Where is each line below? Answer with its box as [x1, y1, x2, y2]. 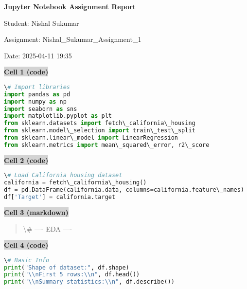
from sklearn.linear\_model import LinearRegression [4, 134, 178, 142]
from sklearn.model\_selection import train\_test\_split [4, 127, 195, 134]
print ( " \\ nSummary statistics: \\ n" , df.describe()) [4, 278, 175, 286]
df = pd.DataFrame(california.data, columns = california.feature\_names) [4, 186, 245, 194]
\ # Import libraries [4, 83, 71, 90]
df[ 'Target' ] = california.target [4, 194, 116, 201]
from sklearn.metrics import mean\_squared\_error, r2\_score [4, 141, 210, 148]
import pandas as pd [4, 90, 71, 98]
